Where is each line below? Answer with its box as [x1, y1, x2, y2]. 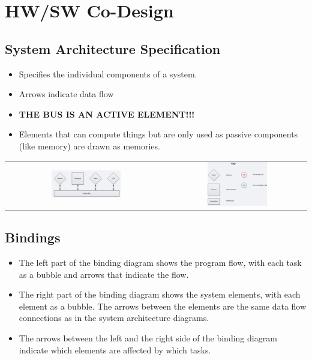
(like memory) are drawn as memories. [19, 139, 160, 152]
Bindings [5, 228, 61, 247]
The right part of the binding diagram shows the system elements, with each [19, 288, 301, 301]
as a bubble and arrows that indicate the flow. [19, 268, 189, 280]
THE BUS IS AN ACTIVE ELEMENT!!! [19, 107, 195, 120]
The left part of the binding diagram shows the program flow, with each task [19, 256, 302, 268]
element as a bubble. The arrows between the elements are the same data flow [19, 299, 307, 312]
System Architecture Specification [5, 39, 221, 58]
